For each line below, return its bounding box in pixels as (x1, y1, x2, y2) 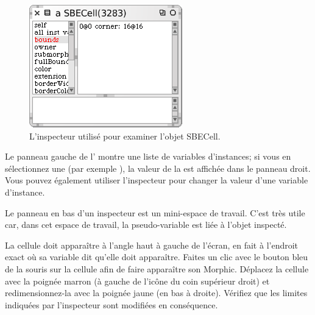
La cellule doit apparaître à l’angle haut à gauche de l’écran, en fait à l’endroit (5, 238, 299, 251)
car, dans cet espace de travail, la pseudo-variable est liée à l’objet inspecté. (5, 218, 287, 231)
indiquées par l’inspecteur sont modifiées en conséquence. (5, 298, 218, 311)
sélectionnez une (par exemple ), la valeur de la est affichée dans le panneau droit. (5, 161, 311, 174)
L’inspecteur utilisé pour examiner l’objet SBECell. (29, 129, 221, 142)
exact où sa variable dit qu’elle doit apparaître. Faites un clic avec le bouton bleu (5, 250, 308, 263)
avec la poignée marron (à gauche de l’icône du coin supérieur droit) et (5, 274, 270, 287)
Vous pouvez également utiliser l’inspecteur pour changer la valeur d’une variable (5, 174, 308, 186)
